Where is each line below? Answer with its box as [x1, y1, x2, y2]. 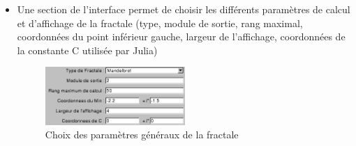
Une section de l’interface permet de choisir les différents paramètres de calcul [17, 2, 350, 16]
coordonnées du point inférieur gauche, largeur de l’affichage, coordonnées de [17, 29, 346, 44]
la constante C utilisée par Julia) [17, 42, 158, 57]
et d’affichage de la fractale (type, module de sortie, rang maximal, [17, 15, 303, 30]
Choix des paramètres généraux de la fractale [45, 127, 239, 142]
